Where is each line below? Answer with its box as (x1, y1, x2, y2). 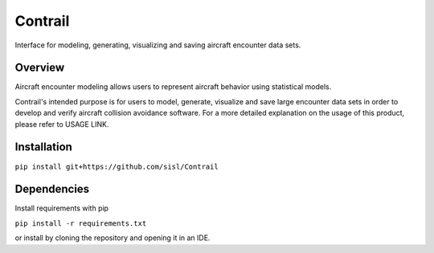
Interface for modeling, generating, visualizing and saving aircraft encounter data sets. (14, 40, 301, 50)
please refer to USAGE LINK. (14, 119, 109, 129)
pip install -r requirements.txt (14, 218, 147, 228)
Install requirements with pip (14, 203, 108, 213)
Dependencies (14, 182, 90, 196)
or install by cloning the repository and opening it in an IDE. (14, 233, 211, 243)
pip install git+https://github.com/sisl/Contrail (14, 161, 219, 171)
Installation (14, 141, 72, 154)
